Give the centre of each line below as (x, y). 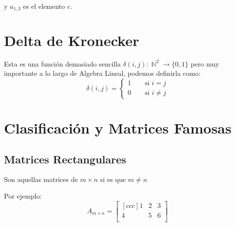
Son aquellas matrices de (41, 179)
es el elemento (44, 6)
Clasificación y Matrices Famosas (118, 127)
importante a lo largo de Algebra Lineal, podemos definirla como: (102, 73)
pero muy (205, 63)
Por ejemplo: (23, 195)
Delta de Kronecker (72, 40)
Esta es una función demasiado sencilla (63, 63)
